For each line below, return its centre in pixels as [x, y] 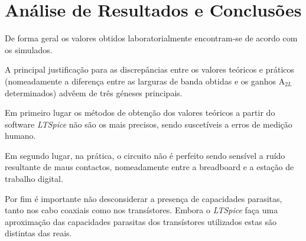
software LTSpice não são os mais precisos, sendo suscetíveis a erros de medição [149, 124]
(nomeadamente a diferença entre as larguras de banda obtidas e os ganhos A [145, 81]
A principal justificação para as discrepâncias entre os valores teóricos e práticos [150, 69]
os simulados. [29, 49]
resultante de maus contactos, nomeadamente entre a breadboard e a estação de [149, 167]
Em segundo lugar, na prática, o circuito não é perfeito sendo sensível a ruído [145, 155]
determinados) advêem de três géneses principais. [94, 92]
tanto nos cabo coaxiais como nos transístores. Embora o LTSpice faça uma [141, 210]
